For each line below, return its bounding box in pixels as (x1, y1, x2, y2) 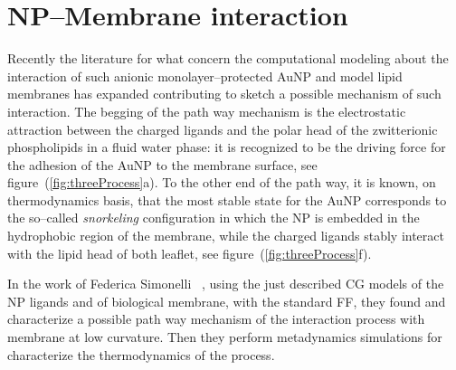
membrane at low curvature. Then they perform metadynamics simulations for (7, 327, 442, 346)
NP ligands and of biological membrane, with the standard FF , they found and (7, 291, 446, 310)
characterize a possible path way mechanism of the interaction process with (7, 309, 425, 328)
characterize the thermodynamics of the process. (7, 345, 275, 364)
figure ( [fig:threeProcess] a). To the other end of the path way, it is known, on (7, 173, 436, 192)
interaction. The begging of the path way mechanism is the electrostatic (7, 101, 406, 120)
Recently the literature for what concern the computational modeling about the (7, 49, 449, 68)
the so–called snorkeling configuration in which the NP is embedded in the (7, 208, 420, 227)
